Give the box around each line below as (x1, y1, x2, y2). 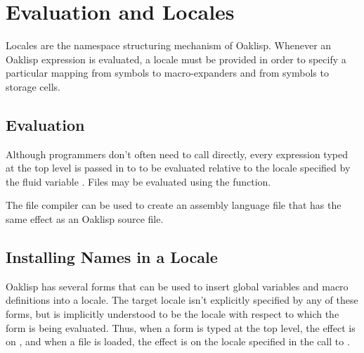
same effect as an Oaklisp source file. (6, 212, 164, 226)
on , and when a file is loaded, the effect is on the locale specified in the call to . (6, 334, 350, 349)
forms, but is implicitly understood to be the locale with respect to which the (6, 307, 339, 321)
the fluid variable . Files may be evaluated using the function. (6, 174, 271, 188)
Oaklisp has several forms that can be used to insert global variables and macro (6, 278, 349, 293)
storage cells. (6, 79, 60, 94)
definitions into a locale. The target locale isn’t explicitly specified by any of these (6, 293, 358, 307)
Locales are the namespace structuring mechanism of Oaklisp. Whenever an (6, 38, 332, 53)
